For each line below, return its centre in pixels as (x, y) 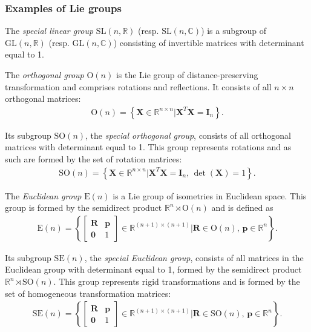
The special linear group (49, 31)
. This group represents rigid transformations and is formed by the (177, 281)
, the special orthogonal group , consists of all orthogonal (188, 135)
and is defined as (242, 207)
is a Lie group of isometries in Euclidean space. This (210, 195)
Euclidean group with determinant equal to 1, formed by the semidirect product (153, 269)
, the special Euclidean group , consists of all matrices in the (194, 257)
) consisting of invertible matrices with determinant (209, 42)
